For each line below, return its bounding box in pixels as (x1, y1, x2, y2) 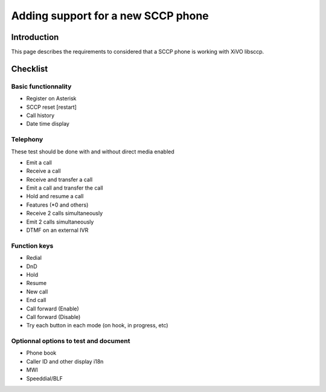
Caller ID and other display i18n (26, 358, 104, 365)
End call (26, 297, 46, 304)
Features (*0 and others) (26, 201, 89, 208)
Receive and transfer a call (26, 176, 93, 183)
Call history (26, 112, 55, 119)
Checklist (11, 63, 48, 74)
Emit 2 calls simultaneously (26, 218, 94, 225)
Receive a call (26, 167, 61, 175)
